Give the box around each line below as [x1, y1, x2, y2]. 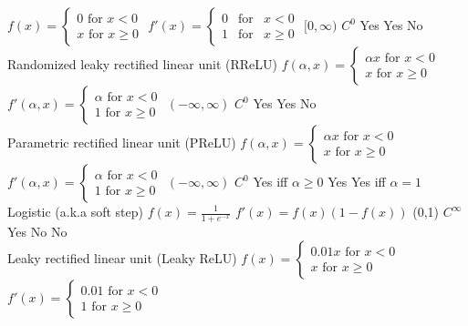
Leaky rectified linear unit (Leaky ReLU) [7, 249, 237, 268]
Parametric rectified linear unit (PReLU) [7, 133, 236, 151]
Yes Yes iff [328, 172, 386, 190]
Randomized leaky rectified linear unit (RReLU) [7, 55, 278, 73]
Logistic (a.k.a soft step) [7, 202, 143, 220]
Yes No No [7, 221, 68, 240]
